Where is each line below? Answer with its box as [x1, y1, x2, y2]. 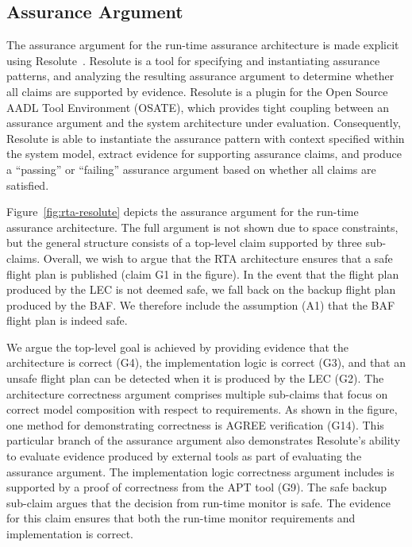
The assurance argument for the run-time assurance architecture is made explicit [6, 37, 399, 53]
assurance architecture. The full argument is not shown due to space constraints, [6, 218, 399, 235]
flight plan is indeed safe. [6, 312, 128, 329]
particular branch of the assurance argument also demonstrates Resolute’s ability [6, 432, 401, 449]
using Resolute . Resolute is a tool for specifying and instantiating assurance [6, 52, 380, 68]
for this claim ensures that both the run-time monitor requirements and [6, 510, 356, 526]
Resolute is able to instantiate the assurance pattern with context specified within [6, 129, 405, 146]
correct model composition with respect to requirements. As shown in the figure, [6, 401, 398, 418]
